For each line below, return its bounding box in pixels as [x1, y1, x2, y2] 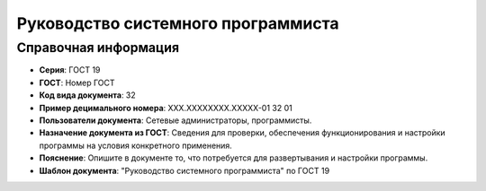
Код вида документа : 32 [39, 90, 137, 100]
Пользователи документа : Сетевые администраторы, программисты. [39, 115, 312, 126]
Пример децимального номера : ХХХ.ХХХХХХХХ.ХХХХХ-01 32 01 [39, 102, 292, 113]
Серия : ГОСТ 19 [39, 65, 101, 75]
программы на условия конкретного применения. [39, 140, 233, 151]
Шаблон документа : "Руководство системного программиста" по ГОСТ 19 [39, 165, 330, 176]
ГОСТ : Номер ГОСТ [39, 77, 116, 88]
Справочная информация [16, 39, 180, 56]
